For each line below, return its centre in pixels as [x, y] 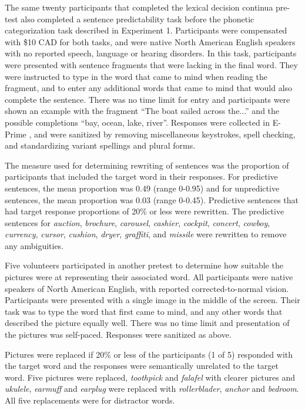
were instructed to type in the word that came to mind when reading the [136, 76]
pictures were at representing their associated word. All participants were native [149, 277]
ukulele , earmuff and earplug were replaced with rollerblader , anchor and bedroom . [152, 389]
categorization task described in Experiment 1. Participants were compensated [146, 30]
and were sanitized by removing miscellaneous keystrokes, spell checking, [165, 134]
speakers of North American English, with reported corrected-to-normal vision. [147, 288]
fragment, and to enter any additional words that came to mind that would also [149, 88]
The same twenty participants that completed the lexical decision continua [139, 7]
